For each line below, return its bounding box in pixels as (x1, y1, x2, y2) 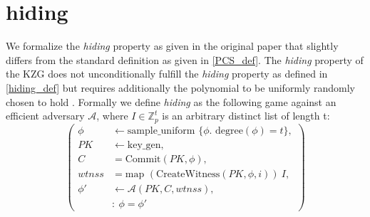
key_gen (127, 139, 161, 150)
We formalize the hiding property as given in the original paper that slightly (6, 38, 339, 53)
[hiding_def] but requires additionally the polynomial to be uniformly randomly (6, 80, 355, 95)
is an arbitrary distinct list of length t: (162, 108, 330, 123)
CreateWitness (156, 169, 220, 179)
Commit (125, 154, 161, 164)
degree (215, 125, 243, 136)
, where (96, 108, 128, 123)
